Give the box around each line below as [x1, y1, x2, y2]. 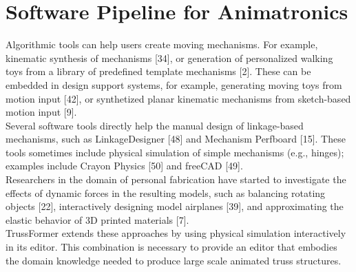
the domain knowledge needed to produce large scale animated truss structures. [6, 253, 342, 267]
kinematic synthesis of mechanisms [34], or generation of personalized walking [6, 50, 333, 65]
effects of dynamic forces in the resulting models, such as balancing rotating [6, 185, 326, 200]
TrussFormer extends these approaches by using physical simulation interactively [6, 226, 346, 240]
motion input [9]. [6, 105, 77, 119]
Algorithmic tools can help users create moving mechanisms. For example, [6, 37, 318, 52]
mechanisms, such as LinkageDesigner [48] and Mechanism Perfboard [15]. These [6, 132, 346, 146]
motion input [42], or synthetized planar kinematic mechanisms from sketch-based [6, 91, 351, 105]
